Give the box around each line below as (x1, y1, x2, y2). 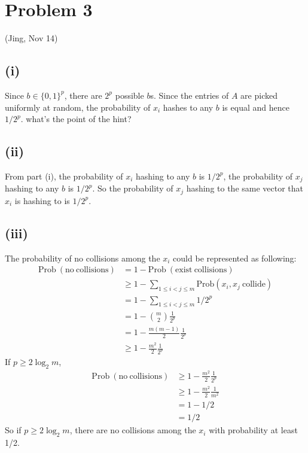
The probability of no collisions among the (5, 251, 160, 264)
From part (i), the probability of (5, 169, 123, 182)
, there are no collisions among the (69, 424, 196, 436)
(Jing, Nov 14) (5, 32, 58, 44)
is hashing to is (14, 194, 70, 206)
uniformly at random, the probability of (5, 101, 151, 113)
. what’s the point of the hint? (20, 113, 132, 125)
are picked (240, 89, 277, 101)
